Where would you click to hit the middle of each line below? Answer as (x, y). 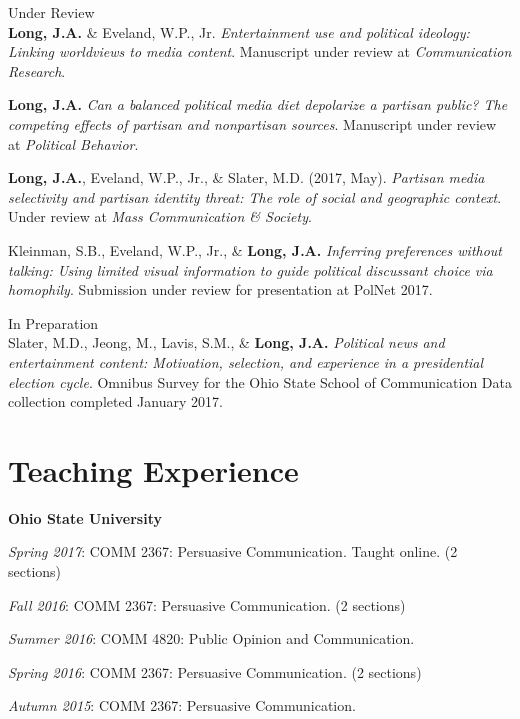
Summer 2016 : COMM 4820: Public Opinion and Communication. (211, 638)
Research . (37, 70)
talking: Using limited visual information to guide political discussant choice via (250, 269)
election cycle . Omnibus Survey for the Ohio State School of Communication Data (260, 381)
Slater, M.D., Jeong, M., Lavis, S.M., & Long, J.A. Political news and (226, 342)
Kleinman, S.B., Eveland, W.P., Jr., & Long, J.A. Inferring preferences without (255, 249)
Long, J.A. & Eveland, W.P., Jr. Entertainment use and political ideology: (239, 31)
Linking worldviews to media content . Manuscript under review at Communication (260, 51)
